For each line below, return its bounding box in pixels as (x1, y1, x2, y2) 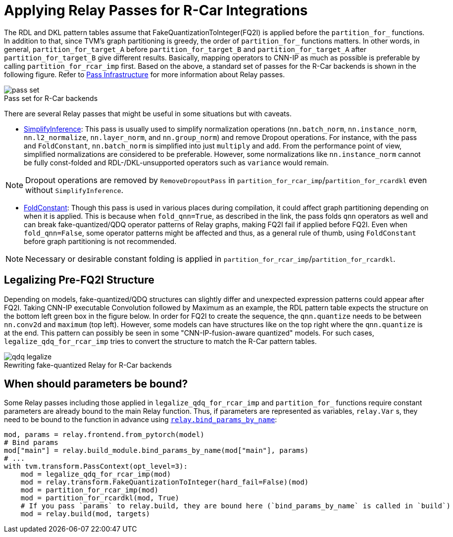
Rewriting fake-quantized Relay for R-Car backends (4, 360, 172, 369)
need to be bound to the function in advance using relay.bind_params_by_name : (4, 415, 277, 424)
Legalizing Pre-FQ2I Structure (4, 274, 154, 287)
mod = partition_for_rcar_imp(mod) (20, 486, 158, 494)
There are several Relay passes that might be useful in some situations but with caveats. (4, 109, 292, 118)
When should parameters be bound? (4, 378, 188, 391)
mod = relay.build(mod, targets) (20, 510, 151, 518)
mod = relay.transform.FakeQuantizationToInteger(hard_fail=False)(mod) (20, 478, 309, 487)
